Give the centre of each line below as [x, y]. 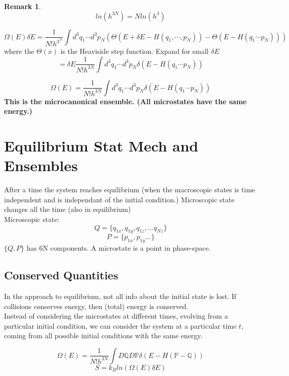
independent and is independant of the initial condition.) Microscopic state [119, 199]
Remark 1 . [23, 6]
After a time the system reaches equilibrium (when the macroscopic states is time [130, 190]
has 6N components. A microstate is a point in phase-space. [118, 248]
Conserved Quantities [61, 275]
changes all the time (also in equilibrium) [68, 209]
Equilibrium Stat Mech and [101, 146]
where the [19, 51]
